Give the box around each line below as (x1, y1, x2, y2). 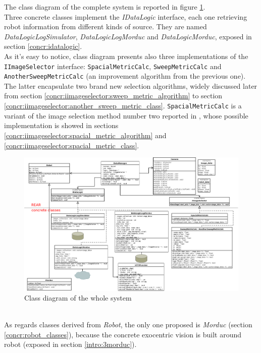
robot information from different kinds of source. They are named (4, 21, 207, 32)
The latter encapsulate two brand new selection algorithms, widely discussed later (4, 80, 257, 91)
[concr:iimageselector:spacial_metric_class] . (4, 140, 139, 150)
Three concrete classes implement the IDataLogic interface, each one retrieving (4, 11, 247, 22)
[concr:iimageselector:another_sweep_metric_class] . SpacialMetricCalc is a (4, 100, 242, 111)
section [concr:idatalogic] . (4, 41, 82, 51)
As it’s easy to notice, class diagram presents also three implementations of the (4, 50, 248, 61)
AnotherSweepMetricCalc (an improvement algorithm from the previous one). (4, 71, 246, 81)
